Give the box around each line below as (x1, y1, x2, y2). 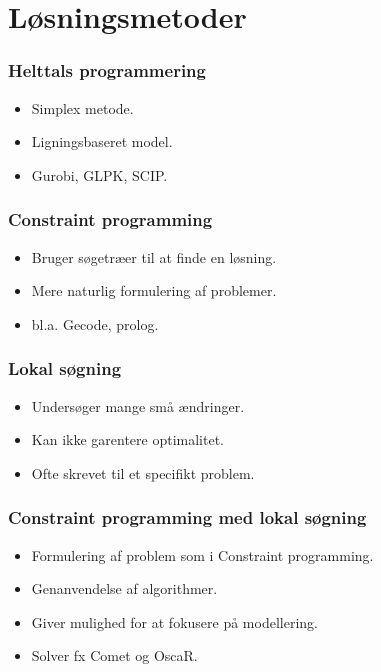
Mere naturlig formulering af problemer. (31, 280, 277, 301)
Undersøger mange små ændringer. (31, 395, 245, 416)
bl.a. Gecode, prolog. (31, 313, 159, 334)
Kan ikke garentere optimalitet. (31, 429, 224, 450)
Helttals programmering (8, 58, 206, 83)
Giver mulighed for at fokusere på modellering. (31, 611, 318, 632)
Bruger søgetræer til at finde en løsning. (31, 246, 277, 267)
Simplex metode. (31, 97, 134, 118)
